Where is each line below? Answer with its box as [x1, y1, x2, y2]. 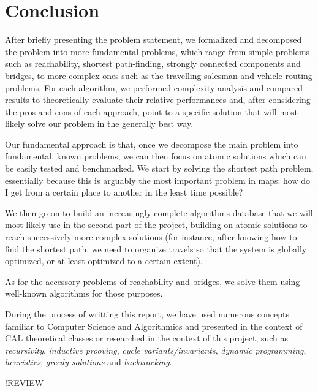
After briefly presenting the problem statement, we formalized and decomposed [5, 33, 302, 46]
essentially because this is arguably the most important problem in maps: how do [5, 173, 311, 186]
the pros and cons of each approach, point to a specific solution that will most [5, 105, 298, 118]
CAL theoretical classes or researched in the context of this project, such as [5, 332, 289, 344]
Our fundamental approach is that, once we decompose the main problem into [5, 137, 298, 150]
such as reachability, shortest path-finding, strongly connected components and [5, 57, 301, 70]
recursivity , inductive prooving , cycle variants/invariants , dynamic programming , [5, 343, 306, 356]
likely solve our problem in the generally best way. [5, 117, 194, 130]
